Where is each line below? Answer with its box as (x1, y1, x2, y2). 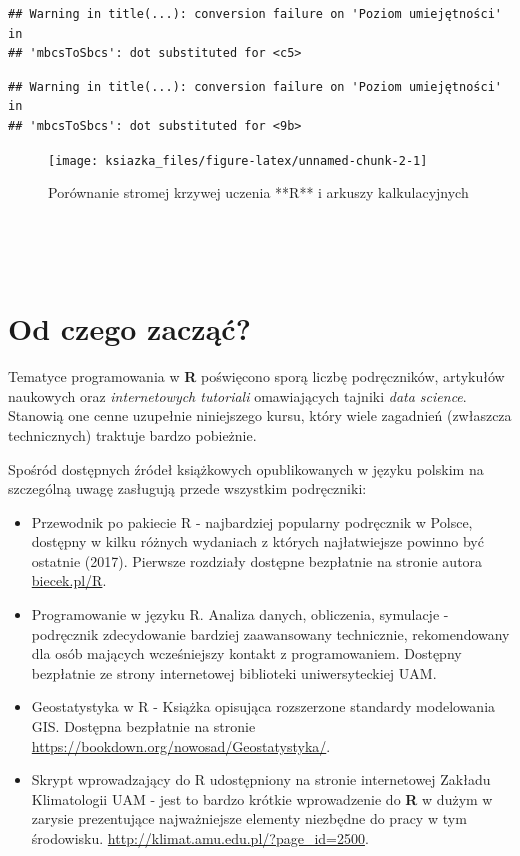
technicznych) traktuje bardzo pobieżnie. (8, 424, 257, 445)
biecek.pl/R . (31, 570, 107, 591)
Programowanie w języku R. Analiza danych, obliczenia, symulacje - (31, 604, 449, 625)
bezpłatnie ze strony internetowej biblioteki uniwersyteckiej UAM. (31, 662, 437, 683)
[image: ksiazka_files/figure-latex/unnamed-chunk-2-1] (48, 153, 428, 168)
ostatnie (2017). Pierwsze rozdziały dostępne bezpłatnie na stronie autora (31, 550, 483, 571)
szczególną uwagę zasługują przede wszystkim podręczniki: (8, 478, 367, 499)
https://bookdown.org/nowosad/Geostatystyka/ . (31, 735, 331, 756)
